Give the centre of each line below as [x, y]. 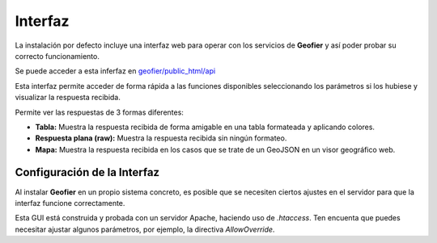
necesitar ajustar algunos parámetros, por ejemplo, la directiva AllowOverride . [145, 229]
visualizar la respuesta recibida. [68, 98]
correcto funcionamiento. [57, 56]
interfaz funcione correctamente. [70, 203]
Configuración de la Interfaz [87, 172]
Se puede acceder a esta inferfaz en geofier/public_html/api [115, 71]
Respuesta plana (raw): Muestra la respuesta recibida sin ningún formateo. [161, 138]
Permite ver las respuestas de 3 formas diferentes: [99, 112]
